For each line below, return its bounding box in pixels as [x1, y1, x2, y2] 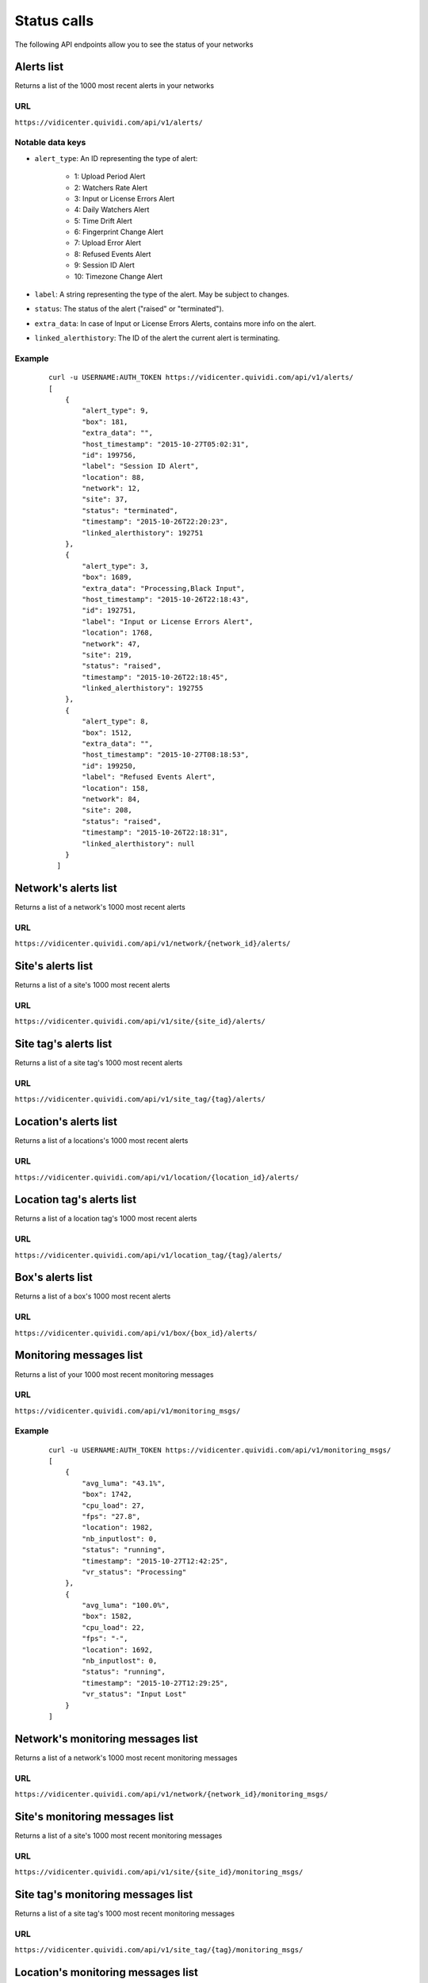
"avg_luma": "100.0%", [82, 1601, 170, 1610]
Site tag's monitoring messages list [14, 1888, 193, 1901]
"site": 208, [82, 806, 132, 815]
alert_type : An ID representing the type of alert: [34, 153, 198, 163]
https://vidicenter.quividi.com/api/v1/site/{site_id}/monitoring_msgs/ [14, 1868, 304, 1877]
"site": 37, [82, 495, 128, 504]
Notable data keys [14, 137, 86, 148]
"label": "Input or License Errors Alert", [82, 617, 254, 626]
